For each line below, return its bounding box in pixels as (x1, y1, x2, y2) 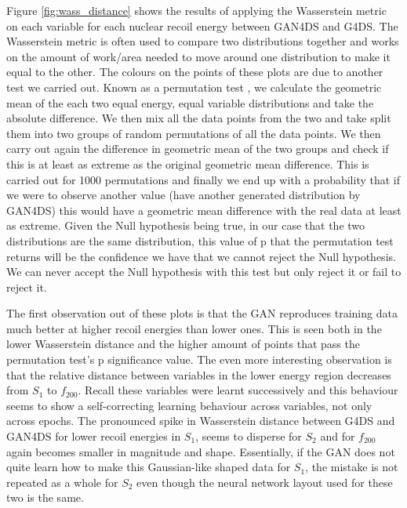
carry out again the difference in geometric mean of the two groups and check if (6, 140, 389, 157)
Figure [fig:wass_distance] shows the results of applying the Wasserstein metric (6, 2, 387, 18)
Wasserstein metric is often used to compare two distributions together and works (6, 33, 399, 49)
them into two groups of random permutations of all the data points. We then (6, 125, 381, 141)
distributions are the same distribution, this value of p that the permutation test (6, 232, 394, 249)
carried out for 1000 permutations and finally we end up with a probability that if (6, 171, 401, 187)
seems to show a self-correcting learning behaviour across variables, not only (6, 397, 372, 413)
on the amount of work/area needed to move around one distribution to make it (6, 48, 391, 64)
